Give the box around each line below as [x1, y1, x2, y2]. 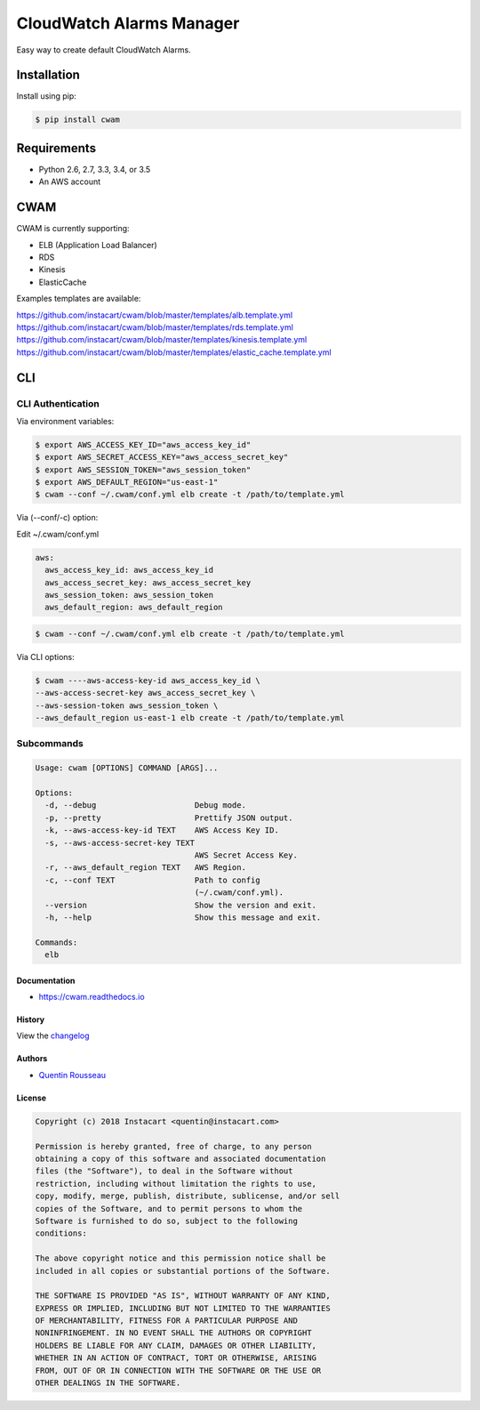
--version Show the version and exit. [44, 899, 317, 910]
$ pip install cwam [35, 115, 120, 125]
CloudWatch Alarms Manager [16, 13, 240, 33]
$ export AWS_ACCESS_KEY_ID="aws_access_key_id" [35, 439, 252, 449]
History [16, 1014, 45, 1025]
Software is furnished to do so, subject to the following [35, 1215, 298, 1226]
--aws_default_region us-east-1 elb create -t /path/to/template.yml [35, 713, 345, 723]
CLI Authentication [16, 397, 100, 409]
